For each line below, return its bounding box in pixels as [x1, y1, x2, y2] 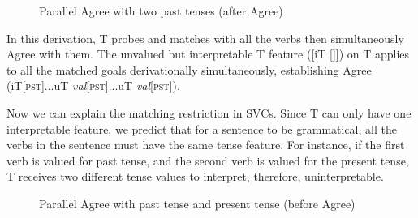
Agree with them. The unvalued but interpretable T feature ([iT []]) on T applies [6, 45, 410, 62]
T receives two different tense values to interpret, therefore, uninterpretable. [6, 168, 384, 185]
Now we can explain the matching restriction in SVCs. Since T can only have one [6, 104, 412, 121]
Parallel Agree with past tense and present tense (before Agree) [39, 194, 356, 212]
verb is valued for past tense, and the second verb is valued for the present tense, [6, 152, 409, 169]
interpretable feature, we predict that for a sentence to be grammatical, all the [6, 120, 397, 137]
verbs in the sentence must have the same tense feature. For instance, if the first [6, 136, 405, 153]
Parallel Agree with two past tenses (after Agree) [39, 2, 283, 19]
